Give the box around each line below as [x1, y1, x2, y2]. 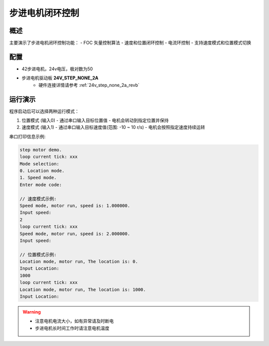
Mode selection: [19, 161, 60, 167]
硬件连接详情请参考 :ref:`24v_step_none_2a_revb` [38, 82, 139, 88]
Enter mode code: [19, 182, 62, 187]
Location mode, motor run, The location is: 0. [19, 259, 138, 265]
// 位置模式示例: [19, 252, 57, 257]
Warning [22, 309, 41, 315]
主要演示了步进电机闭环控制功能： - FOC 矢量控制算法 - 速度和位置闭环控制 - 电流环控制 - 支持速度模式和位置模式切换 [9, 40, 252, 46]
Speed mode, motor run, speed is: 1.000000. [19, 203, 131, 208]
